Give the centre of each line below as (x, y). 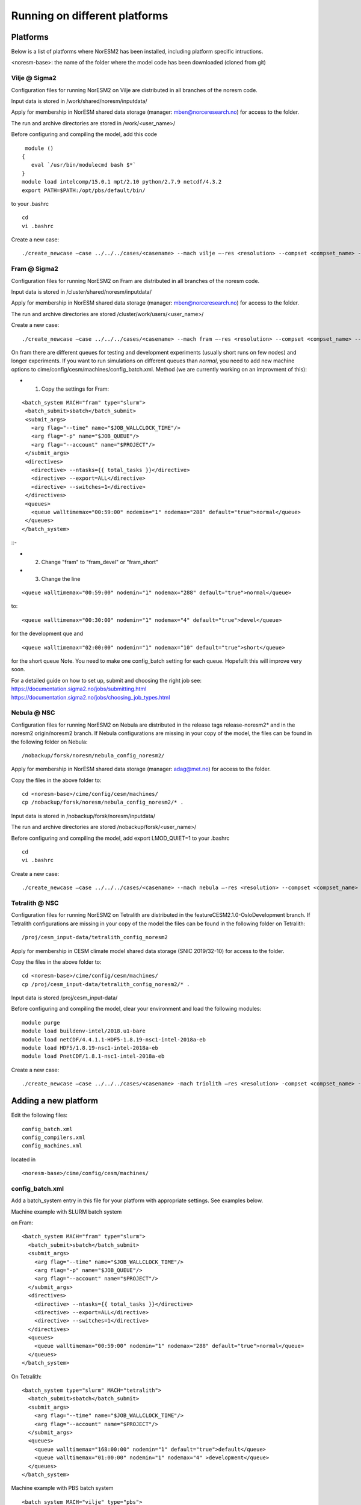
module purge (41, 1022)
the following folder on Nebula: (49, 742)
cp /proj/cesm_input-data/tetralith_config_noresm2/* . (106, 984)
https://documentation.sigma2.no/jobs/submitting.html (79, 689)
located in (23, 1159)
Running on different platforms (90, 16)
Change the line (61, 579)
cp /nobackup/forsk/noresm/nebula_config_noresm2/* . (103, 802)
